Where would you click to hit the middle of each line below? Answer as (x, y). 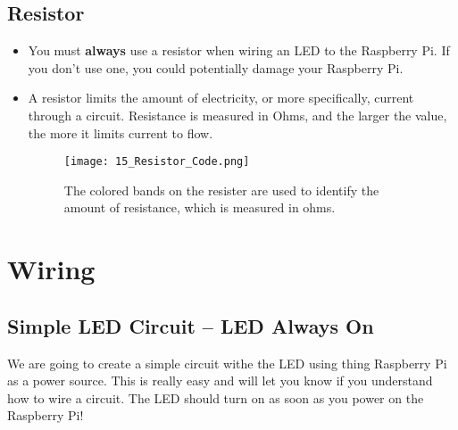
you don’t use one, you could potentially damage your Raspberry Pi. (216, 67)
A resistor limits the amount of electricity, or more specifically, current (221, 98)
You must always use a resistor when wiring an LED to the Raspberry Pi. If (239, 50)
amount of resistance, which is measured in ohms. (200, 207)
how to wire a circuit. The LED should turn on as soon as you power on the (216, 397)
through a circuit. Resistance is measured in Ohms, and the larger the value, (237, 115)
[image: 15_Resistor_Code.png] (157, 162)
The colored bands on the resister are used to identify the (221, 190)
